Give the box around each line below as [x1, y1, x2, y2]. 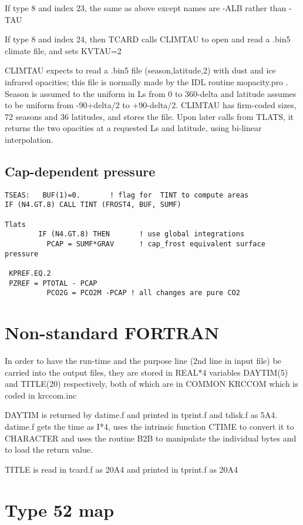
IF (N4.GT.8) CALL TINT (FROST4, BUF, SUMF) [5, 200, 181, 209]
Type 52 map [5, 497, 115, 521]
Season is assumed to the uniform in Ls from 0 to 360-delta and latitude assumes [5, 87, 297, 99]
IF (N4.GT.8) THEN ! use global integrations [38, 230, 245, 239]
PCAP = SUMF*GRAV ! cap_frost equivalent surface [46, 240, 265, 249]
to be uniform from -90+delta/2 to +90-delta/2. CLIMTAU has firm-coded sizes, [5, 99, 297, 111]
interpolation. [5, 133, 53, 145]
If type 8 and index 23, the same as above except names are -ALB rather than [5, 2, 287, 14]
